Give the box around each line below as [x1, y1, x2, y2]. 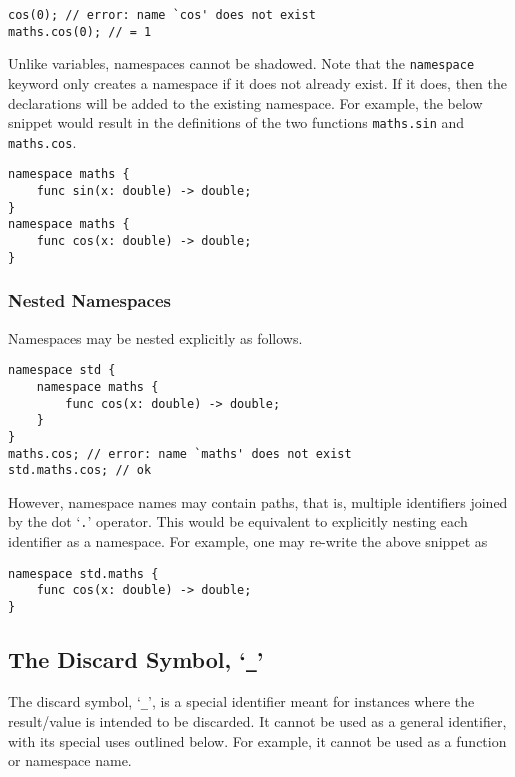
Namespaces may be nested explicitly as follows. [8, 327, 303, 348]
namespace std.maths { [8, 566, 159, 581]
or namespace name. [8, 750, 132, 771]
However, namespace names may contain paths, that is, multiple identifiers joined [8, 491, 508, 512]
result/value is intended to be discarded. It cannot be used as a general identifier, [8, 711, 507, 732]
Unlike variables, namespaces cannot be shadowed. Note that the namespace [8, 53, 475, 74]
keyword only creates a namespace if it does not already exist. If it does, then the [8, 72, 508, 93]
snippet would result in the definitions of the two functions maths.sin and [8, 112, 465, 133]
